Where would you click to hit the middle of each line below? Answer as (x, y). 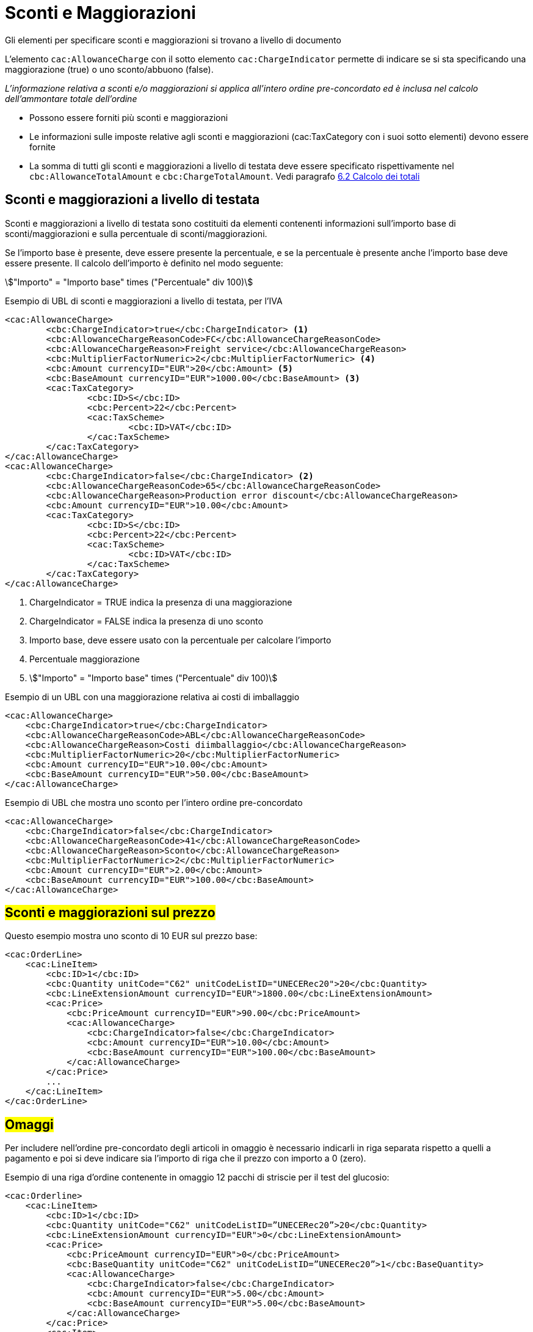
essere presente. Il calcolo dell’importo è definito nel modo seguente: (144, 263)
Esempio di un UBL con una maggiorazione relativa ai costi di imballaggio (152, 697)
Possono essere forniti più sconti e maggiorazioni (129, 117)
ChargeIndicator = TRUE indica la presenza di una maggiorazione (161, 602)
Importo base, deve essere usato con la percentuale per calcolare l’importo (180, 640)
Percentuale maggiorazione (85, 659)
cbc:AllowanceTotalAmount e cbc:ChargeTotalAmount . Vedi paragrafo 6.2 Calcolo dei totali (225, 176)
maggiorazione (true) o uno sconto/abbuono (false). (109, 69)
